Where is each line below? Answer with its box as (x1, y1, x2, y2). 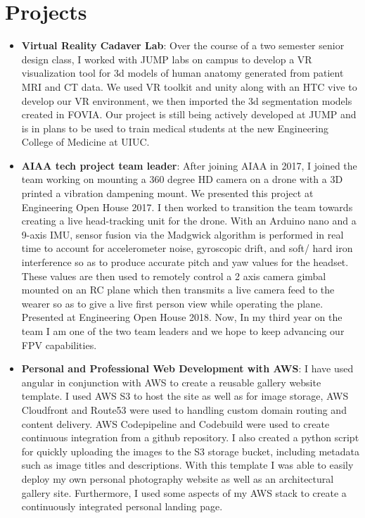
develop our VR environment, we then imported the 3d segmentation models (21, 93, 352, 108)
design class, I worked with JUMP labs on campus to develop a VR (21, 51, 312, 66)
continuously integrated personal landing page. (21, 499, 223, 514)
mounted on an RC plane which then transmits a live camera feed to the (21, 282, 335, 297)
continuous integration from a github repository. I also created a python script (21, 430, 359, 445)
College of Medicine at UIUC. (21, 134, 150, 149)
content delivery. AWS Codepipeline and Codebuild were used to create (21, 416, 330, 431)
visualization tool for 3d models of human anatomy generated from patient (21, 65, 344, 80)
